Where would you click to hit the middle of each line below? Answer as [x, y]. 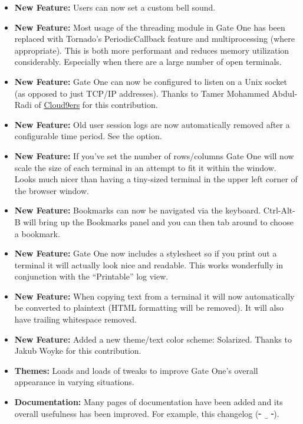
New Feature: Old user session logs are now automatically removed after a [152, 124]
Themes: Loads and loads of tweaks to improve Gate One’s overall [136, 370]
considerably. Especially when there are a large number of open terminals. [148, 62]
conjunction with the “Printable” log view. [91, 276]
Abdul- [285, 93]
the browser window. [52, 190]
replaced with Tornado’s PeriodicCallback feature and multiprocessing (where [154, 39]
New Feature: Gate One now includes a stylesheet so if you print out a [146, 253]
